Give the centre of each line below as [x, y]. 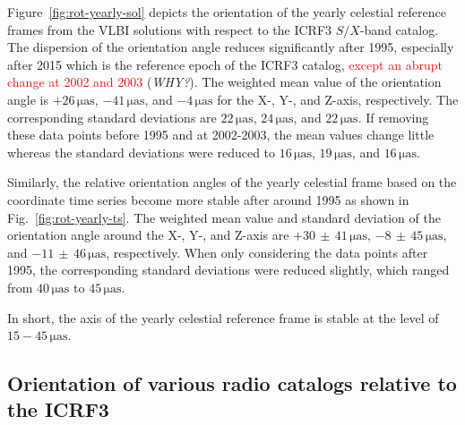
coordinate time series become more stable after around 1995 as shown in [208, 199]
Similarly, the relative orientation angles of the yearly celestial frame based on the [232, 182]
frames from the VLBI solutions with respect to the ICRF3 [170, 29]
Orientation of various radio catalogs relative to [232, 383]
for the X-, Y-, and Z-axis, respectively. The [338, 99]
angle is [28, 99]
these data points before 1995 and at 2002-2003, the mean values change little [221, 135]
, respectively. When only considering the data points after [267, 252]
